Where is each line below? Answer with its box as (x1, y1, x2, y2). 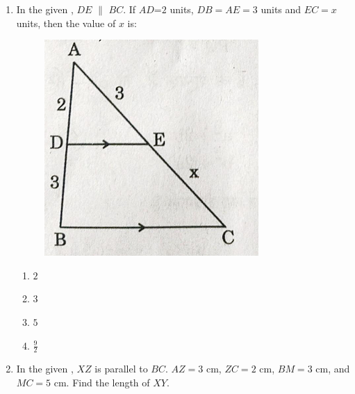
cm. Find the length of (53, 375, 150, 389)
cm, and (315, 361, 350, 376)
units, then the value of (16, 15, 116, 30)
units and (261, 2, 302, 16)
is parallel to (94, 361, 148, 376)
